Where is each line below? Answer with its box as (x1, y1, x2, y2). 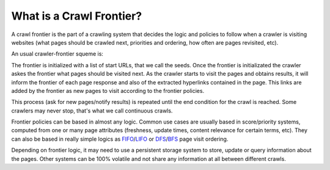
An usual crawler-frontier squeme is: (11, 50, 104, 57)
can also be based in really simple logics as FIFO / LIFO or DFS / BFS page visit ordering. (11, 135, 229, 142)
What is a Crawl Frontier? (11, 9, 142, 23)
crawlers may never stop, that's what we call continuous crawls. (11, 107, 173, 114)
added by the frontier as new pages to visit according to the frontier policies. (11, 87, 205, 94)
